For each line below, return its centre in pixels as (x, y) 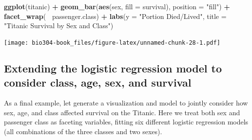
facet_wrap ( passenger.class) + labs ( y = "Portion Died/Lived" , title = (115, 16)
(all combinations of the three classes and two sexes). (83, 131)
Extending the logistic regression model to (113, 68)
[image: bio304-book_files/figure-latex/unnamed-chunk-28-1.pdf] (112, 43)
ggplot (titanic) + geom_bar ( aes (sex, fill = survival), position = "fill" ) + (117, 6)
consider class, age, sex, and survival (98, 82)
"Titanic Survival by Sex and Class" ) (59, 26)
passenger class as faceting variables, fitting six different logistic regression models (126, 122)
